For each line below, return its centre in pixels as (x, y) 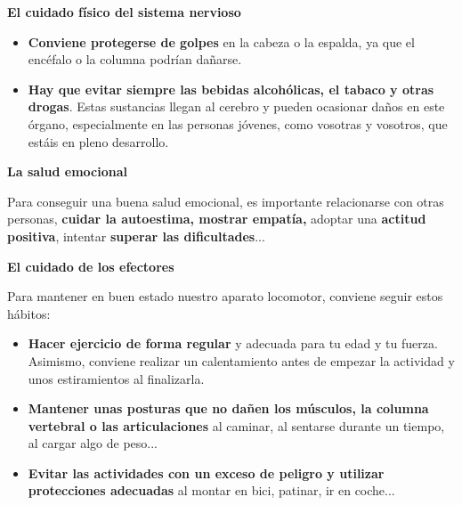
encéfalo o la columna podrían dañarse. (135, 59)
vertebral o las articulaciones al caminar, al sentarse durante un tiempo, (236, 425)
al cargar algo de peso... (93, 443)
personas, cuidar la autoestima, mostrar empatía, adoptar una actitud (217, 219)
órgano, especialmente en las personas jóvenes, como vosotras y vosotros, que (238, 123)
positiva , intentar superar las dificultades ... (136, 236)
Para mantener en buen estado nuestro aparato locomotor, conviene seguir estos (225, 296)
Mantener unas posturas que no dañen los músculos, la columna (228, 408)
